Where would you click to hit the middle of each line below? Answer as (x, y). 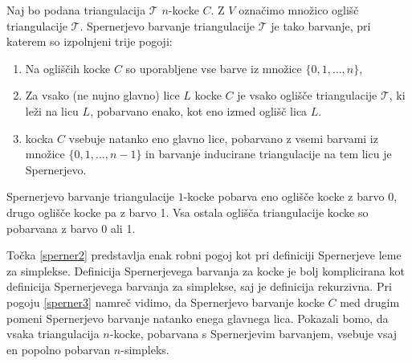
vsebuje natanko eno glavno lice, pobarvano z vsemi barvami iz (223, 138)
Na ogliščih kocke (68, 68)
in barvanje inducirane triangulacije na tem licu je (269, 154)
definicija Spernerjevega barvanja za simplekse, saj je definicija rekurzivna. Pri (199, 286)
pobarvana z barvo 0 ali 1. (71, 228)
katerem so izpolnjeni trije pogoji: (90, 41)
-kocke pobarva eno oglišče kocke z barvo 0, (290, 196)
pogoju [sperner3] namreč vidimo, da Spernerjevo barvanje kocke (165, 302)
